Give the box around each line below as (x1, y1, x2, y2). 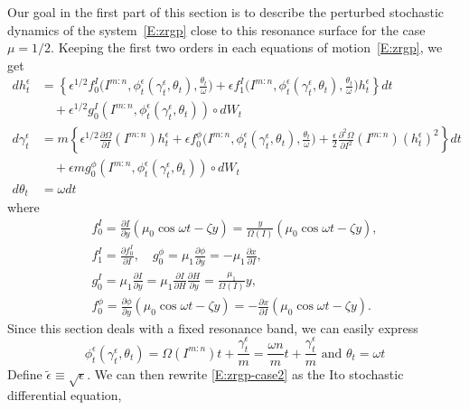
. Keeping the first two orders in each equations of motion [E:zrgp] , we (51, 38, 443, 57)
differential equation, (7, 386, 122, 405)
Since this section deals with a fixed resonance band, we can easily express (7, 318, 418, 337)
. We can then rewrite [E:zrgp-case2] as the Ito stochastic (87, 365, 404, 384)
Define (7, 365, 42, 384)
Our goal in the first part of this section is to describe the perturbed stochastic (7, 3, 444, 21)
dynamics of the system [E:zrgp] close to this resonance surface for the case (7, 20, 426, 39)
